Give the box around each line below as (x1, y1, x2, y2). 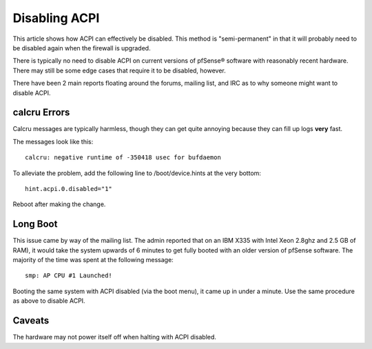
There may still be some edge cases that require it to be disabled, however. (12, 66, 227, 74)
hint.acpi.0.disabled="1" (25, 185, 113, 192)
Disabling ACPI (12, 10, 100, 26)
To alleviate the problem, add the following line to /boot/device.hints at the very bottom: (12, 169, 262, 177)
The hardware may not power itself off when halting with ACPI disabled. (12, 333, 217, 341)
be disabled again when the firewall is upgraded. (12, 43, 151, 52)
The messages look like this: (12, 137, 94, 146)
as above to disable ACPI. (12, 297, 85, 305)
